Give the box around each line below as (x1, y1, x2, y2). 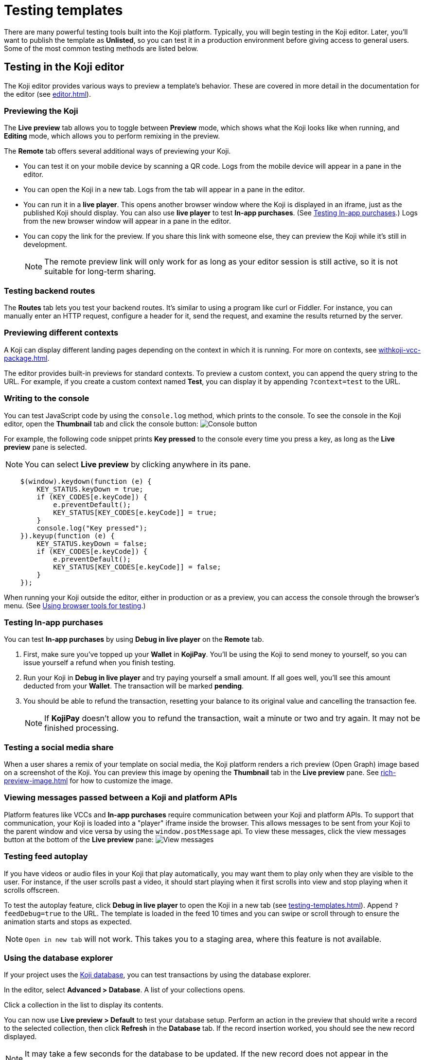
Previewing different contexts (4, 328, 119, 338)
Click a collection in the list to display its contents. (4, 1001, 163, 1009)
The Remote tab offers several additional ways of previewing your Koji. (4, 147, 231, 156)
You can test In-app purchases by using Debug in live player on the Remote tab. (4, 635, 264, 644)
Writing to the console (4, 393, 89, 404)
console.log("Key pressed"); (36, 524, 148, 532)
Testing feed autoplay (4, 851, 88, 862)
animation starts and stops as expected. (4, 917, 132, 926)
